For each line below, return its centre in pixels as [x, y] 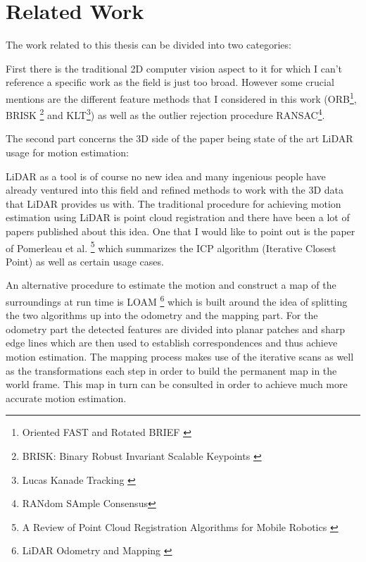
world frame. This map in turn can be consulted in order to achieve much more [177, 384]
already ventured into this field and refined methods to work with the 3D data [175, 190]
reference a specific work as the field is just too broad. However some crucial [170, 82]
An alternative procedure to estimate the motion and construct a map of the [171, 285]
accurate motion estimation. [66, 398]
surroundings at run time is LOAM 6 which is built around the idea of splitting [177, 300]
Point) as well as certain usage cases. [85, 261]
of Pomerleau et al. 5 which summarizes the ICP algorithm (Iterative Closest [171, 246]
